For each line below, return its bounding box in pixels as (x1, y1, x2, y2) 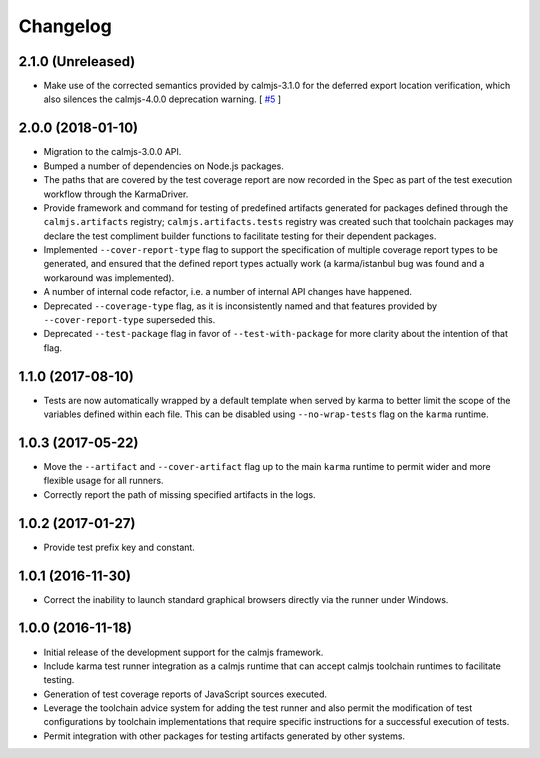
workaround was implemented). (43, 271, 175, 284)
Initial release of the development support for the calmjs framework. (43, 646, 324, 658)
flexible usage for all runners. (43, 475, 164, 487)
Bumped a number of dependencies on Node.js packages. (43, 160, 284, 172)
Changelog (18, 15, 112, 37)
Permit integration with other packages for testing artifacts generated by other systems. (43, 730, 405, 742)
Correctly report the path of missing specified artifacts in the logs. (43, 488, 316, 500)
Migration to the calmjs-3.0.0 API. (43, 146, 182, 158)
